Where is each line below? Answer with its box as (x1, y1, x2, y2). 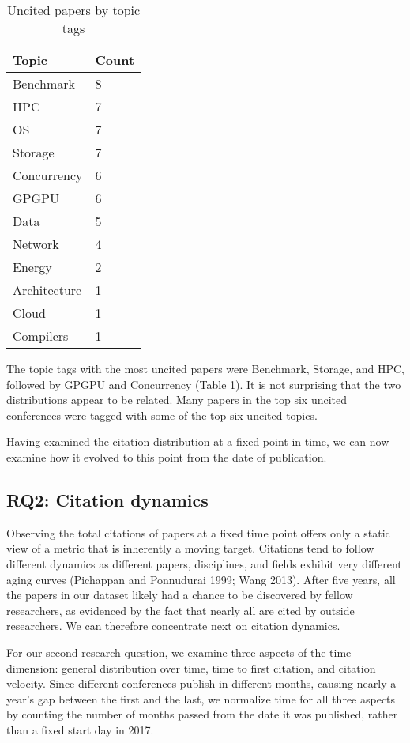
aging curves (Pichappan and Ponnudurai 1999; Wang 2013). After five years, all (6, 571, 396, 587)
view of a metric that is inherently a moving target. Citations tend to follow (6, 540, 374, 556)
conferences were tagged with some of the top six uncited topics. (6, 406, 318, 423)
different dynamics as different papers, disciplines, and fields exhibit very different (6, 555, 402, 571)
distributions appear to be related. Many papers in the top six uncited (6, 391, 348, 408)
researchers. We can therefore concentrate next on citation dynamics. (6, 617, 340, 634)
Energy (13, 258, 52, 276)
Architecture (13, 281, 82, 299)
